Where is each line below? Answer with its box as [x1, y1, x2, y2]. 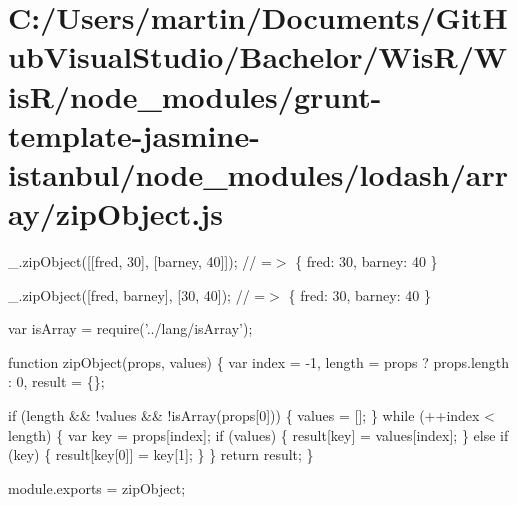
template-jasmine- [8, 114, 260, 155]
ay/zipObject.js [8, 193, 223, 234]
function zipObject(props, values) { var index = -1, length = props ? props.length [8, 351, 510, 372]
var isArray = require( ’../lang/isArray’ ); [8, 318, 253, 339]
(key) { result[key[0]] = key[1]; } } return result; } [8, 444, 314, 465]
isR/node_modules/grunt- [8, 75, 382, 116]
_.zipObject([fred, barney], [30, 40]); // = [8, 284, 266, 305]
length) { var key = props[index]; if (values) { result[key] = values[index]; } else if [8, 424, 509, 445]
